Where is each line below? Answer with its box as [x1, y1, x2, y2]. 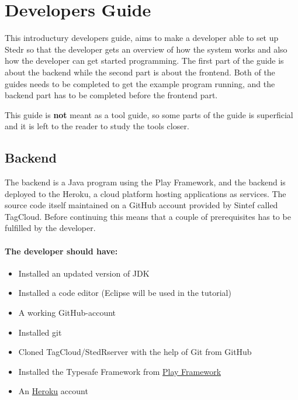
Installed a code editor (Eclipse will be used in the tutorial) [18, 287, 231, 299]
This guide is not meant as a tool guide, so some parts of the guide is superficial [5, 108, 293, 120]
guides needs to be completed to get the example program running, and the [5, 77, 275, 89]
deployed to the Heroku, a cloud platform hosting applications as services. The [5, 187, 286, 199]
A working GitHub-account [18, 306, 116, 319]
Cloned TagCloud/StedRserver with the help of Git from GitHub [18, 346, 252, 358]
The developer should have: [5, 244, 118, 257]
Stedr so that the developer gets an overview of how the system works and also [5, 43, 287, 55]
